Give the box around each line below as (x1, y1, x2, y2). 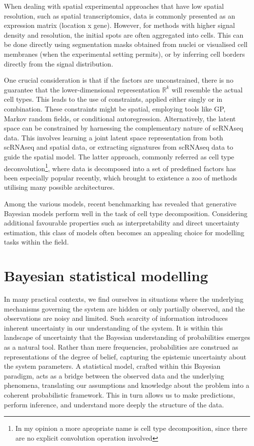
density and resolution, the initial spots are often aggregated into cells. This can (4, 29, 244, 40)
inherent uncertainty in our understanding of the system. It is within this (4, 322, 223, 333)
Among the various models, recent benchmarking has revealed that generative (4, 198, 237, 208)
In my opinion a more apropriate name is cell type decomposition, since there (15, 423, 248, 433)
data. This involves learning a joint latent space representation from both (4, 132, 223, 142)
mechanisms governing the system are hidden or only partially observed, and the (4, 303, 245, 313)
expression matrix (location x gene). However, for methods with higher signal (4, 20, 235, 30)
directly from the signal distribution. (4, 58, 113, 68)
